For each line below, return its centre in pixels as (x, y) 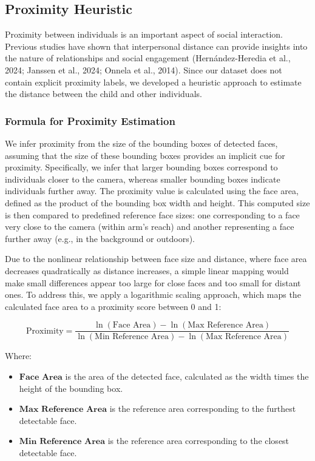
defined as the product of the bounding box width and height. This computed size (157, 202)
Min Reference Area (132, 337)
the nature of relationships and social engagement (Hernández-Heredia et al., (148, 58)
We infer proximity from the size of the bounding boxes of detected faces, (141, 143)
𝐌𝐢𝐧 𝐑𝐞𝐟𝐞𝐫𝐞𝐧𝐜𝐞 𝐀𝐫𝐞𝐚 (62, 442)
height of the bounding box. (71, 388)
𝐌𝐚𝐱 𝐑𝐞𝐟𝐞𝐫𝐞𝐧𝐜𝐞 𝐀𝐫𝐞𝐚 (63, 410)
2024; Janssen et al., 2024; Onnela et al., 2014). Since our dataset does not (144, 69)
